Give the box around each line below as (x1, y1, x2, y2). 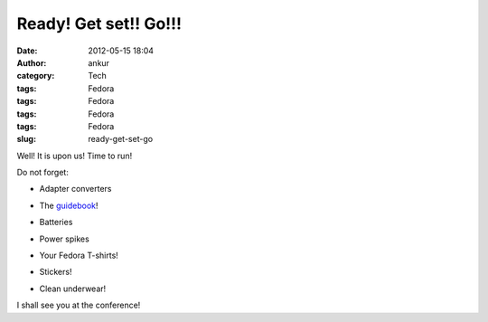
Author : (16, 57, 47, 68)
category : (16, 71, 55, 81)
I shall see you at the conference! (16, 299, 141, 311)
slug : (16, 134, 36, 145)
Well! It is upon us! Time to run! (16, 150, 133, 161)
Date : (16, 45, 38, 56)
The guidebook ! (39, 200, 99, 211)
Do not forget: (16, 167, 70, 178)
